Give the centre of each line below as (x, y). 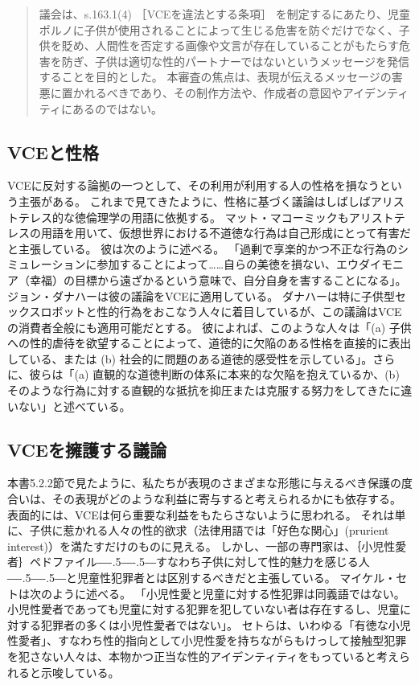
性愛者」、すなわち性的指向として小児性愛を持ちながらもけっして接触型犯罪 (207, 640)
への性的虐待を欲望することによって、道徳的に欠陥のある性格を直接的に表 (204, 343)
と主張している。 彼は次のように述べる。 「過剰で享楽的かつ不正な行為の (202, 248)
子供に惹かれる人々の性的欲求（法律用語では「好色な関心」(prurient (209, 530)
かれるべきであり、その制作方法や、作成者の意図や (207, 92)
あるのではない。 (117, 108)
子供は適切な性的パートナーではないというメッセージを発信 (252, 61)
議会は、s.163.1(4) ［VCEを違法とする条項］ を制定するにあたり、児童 (225, 14)
